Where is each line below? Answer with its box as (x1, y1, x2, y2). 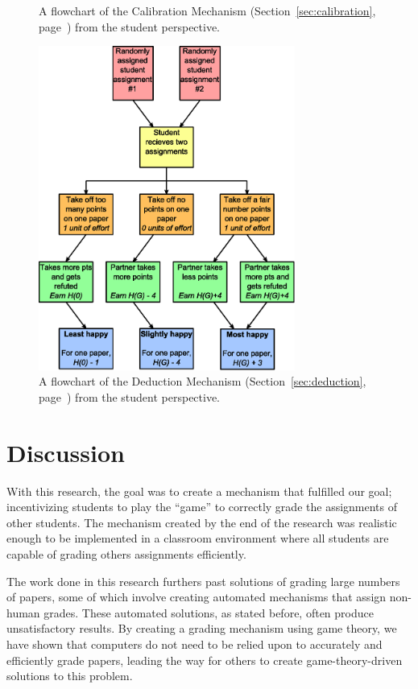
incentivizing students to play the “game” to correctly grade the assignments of (6, 498, 398, 515)
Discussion (6, 435, 125, 468)
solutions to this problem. (6, 667, 133, 684)
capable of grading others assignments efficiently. (6, 545, 246, 562)
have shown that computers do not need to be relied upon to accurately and (6, 635, 383, 652)
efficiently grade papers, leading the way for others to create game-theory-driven (6, 651, 403, 668)
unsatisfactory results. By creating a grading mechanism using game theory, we (6, 620, 397, 637)
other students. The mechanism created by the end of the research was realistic (6, 514, 397, 530)
